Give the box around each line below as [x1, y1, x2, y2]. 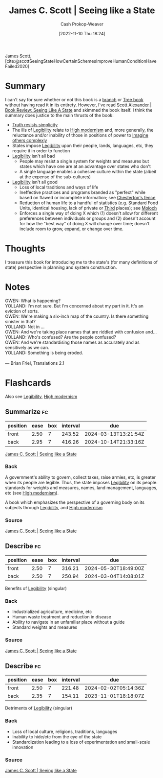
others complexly [12, 137, 47, 143]
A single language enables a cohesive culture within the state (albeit [19, 168, 157, 174]
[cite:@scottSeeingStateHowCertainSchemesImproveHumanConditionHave [5, 58, 157, 64]
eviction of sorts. [5, 308, 39, 314]
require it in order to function [12, 147, 70, 154]
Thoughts [5, 243, 45, 254]
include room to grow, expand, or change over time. [19, 226, 123, 232]
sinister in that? [5, 318, 36, 324]
